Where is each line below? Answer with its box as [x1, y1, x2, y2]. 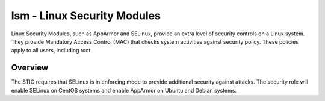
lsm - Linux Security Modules [11, 9, 161, 22]
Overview [11, 63, 49, 73]
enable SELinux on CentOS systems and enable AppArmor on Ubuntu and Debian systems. [11, 87, 237, 94]
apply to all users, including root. [11, 47, 93, 54]
